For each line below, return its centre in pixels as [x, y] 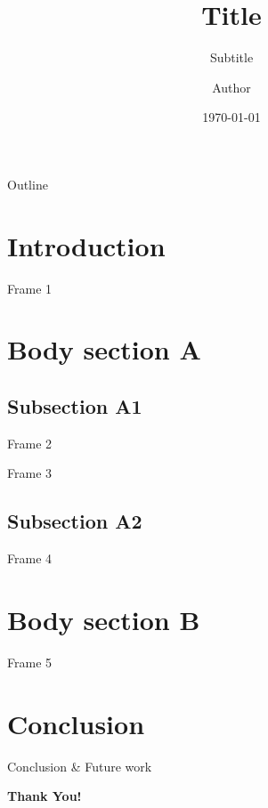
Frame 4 [30, 558]
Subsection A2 [75, 521]
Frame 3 [30, 473]
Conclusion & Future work [80, 766]
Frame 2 [30, 443]
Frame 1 [30, 288]
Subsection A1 [75, 405]
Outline [28, 184]
